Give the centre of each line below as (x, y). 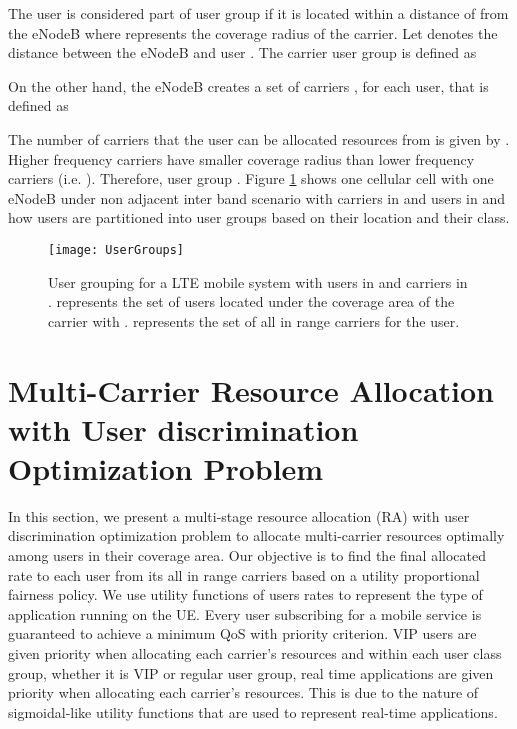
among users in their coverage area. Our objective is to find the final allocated (247, 555)
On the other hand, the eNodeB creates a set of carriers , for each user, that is (248, 85)
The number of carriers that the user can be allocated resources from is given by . (259, 138)
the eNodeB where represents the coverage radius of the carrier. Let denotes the (253, 32)
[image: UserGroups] (116, 249)
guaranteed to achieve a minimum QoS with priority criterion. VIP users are (242, 633)
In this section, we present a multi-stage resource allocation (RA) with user (239, 515)
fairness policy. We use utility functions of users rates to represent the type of (245, 594)
